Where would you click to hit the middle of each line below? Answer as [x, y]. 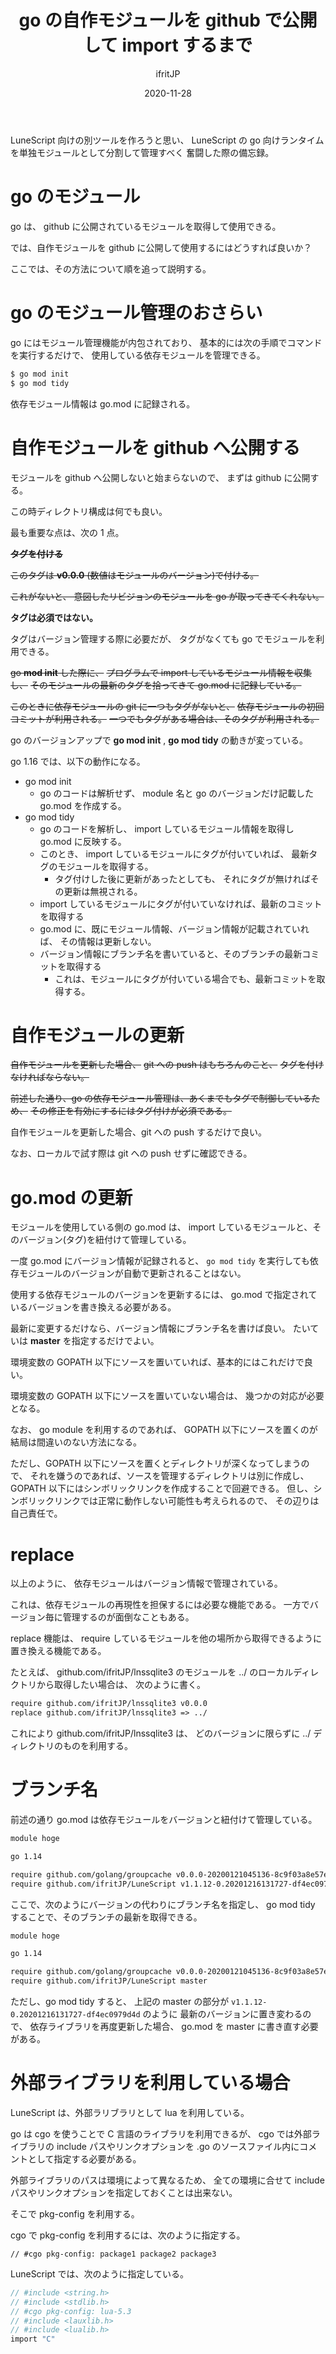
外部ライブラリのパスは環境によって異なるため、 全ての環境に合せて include [167, 2180]
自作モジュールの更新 [97, 1035]
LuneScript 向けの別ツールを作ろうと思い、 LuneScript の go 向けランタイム [167, 140]
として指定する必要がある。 [84, 2158]
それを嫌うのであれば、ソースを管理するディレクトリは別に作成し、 [169, 1476]
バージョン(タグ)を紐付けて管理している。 [105, 1240]
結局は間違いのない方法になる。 [76, 1442]
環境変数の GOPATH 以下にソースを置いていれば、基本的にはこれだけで [157, 1362]
